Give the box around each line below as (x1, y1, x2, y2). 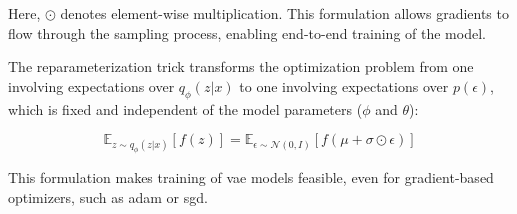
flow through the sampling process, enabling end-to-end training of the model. (8, 22, 486, 43)
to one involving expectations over (239, 75, 449, 96)
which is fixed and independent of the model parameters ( (8, 98, 363, 119)
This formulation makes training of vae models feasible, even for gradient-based (8, 167, 494, 188)
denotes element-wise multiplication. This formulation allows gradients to (60, 3, 509, 23)
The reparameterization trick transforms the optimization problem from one (8, 56, 474, 77)
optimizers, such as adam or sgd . (8, 186, 208, 207)
